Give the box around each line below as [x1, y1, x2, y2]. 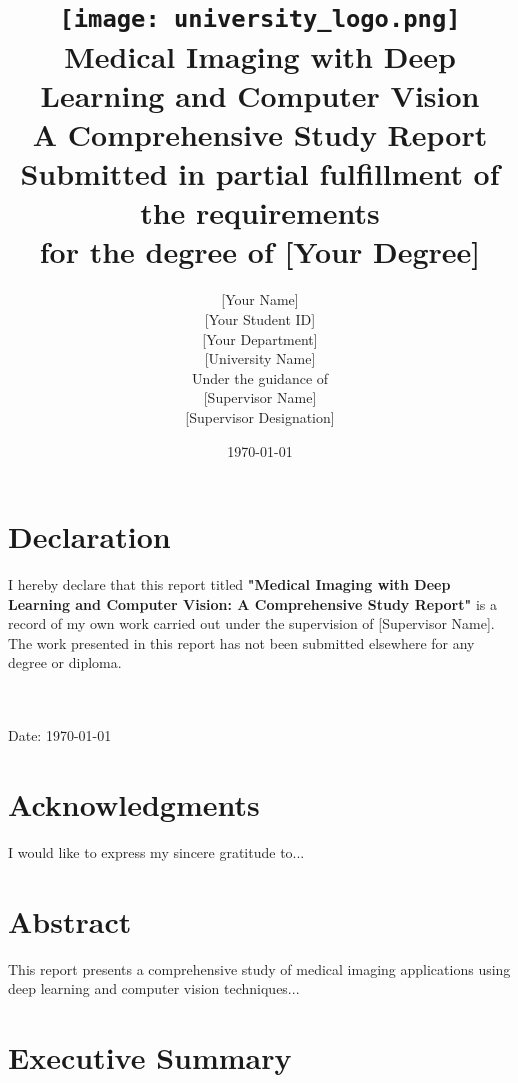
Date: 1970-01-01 [8, 725, 112, 746]
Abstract [8, 900, 132, 941]
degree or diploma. [8, 652, 122, 673]
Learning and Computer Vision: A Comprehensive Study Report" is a [8, 593, 497, 614]
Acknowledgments [8, 784, 260, 824]
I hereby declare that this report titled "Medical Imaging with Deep [8, 574, 451, 595]
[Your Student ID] [204, 308, 316, 329]
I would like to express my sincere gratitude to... [8, 841, 305, 862]
